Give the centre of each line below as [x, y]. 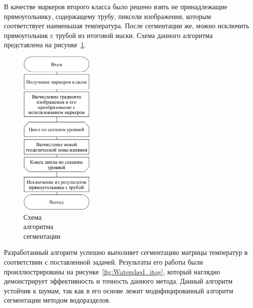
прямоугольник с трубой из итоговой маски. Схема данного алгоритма [108, 35]
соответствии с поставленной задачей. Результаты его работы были [104, 261]
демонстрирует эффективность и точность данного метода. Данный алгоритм [118, 281]
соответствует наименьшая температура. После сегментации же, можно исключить [127, 26]
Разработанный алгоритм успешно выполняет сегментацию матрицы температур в [126, 252]
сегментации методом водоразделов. [57, 300]
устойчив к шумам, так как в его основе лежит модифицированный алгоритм [119, 290]
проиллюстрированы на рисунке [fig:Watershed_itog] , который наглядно [112, 271]
